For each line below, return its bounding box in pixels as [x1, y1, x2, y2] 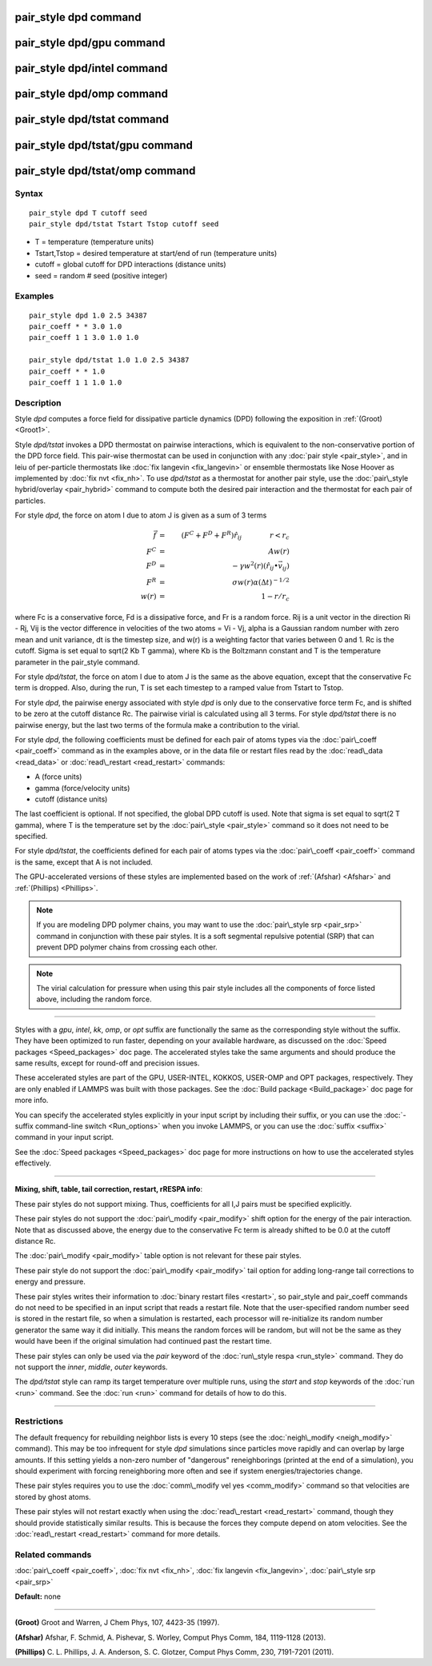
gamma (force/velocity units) [34, 783, 130, 793]
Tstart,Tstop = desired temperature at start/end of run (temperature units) [34, 248, 278, 258]
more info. [14, 1096, 49, 1105]
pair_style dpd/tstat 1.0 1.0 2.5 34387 [29, 356, 190, 365]
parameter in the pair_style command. [14, 657, 140, 667]
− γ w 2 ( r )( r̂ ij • [232, 560, 279, 572]
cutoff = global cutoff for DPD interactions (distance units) [34, 260, 227, 270]
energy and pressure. [14, 1276, 86, 1287]
